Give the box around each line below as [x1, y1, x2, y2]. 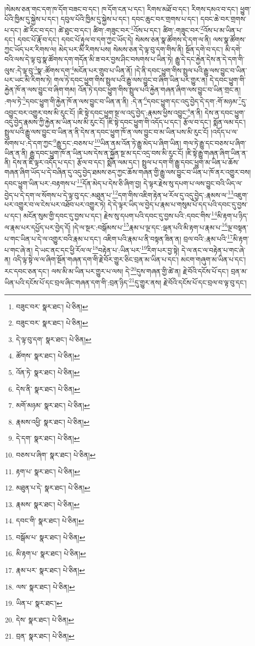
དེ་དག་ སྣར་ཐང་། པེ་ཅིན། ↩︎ [16, 433, 80, 443]
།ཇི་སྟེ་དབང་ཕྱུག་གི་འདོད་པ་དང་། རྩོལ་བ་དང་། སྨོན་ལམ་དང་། [107, 117, 246, 127]
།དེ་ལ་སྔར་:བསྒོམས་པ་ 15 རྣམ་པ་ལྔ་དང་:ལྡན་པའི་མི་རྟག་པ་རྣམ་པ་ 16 [72, 220, 228, 232]
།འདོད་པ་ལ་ [210, 126, 238, 136]
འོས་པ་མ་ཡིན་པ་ [203, 25, 243, 35]
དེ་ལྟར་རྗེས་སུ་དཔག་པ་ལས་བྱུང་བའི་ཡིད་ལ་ [143, 178, 243, 188]
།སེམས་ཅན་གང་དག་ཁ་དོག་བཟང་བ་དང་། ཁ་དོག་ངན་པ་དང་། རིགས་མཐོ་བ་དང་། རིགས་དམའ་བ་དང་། [4, 4, 238, 14]
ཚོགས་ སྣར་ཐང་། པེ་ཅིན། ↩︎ [16, 350, 80, 361]
